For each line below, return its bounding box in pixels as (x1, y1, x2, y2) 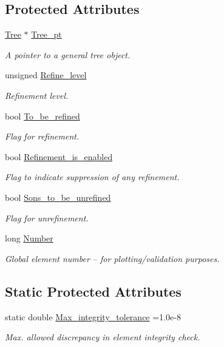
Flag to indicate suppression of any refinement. (5, 170, 180, 183)
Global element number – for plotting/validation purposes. (5, 252, 220, 264)
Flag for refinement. (5, 130, 80, 143)
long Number (5, 232, 53, 244)
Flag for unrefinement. (5, 211, 89, 224)
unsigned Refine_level (5, 69, 87, 81)
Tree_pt (31, 28, 62, 41)
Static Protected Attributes (5, 281, 182, 300)
